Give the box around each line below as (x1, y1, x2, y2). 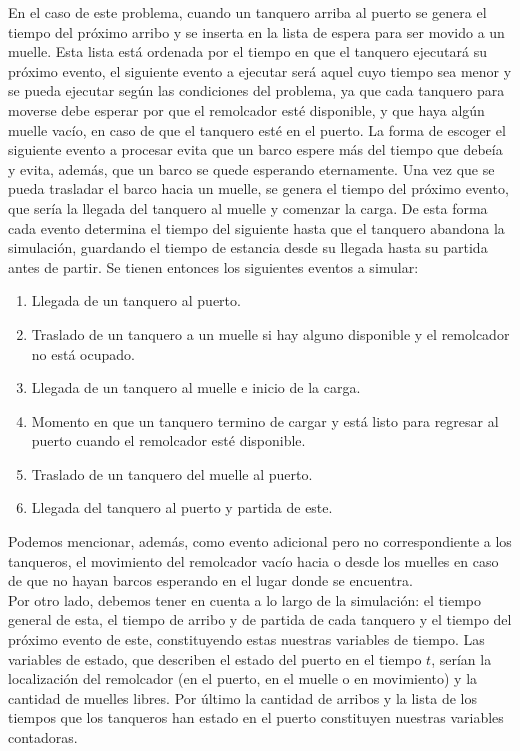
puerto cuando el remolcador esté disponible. (31, 430, 306, 451)
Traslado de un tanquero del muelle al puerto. (31, 463, 313, 484)
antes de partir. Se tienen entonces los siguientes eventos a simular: (8, 256, 419, 277)
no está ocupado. (31, 343, 135, 364)
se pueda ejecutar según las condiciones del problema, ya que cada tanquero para (8, 80, 505, 101)
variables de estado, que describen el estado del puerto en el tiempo (8, 648, 422, 669)
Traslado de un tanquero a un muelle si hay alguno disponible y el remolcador (31, 323, 510, 344)
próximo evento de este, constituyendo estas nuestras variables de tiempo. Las (8, 629, 485, 650)
